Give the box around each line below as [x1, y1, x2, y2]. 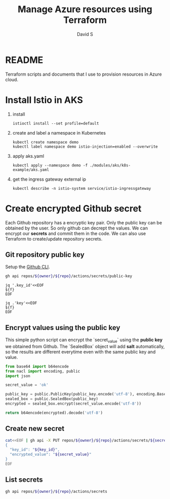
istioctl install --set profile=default [12, 121, 99, 126]
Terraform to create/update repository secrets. [5, 236, 103, 242]
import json [5, 373, 30, 379]
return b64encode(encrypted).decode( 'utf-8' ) [5, 410, 103, 415]
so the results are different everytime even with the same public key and [5, 349, 156, 355]
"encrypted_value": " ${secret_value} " [10, 452, 92, 457]
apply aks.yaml [12, 153, 45, 159]
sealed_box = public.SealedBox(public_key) [5, 396, 99, 402]
